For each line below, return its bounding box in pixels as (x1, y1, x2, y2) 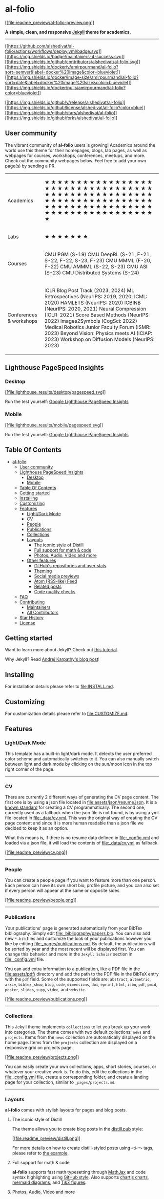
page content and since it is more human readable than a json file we (5, 820, 144, 826)
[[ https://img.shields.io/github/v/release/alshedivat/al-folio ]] (5, 99, 126, 105)
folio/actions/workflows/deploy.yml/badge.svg (5, 48, 99, 54)
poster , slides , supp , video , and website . (5, 986, 86, 992)
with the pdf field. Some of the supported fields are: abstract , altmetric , (5, 976, 151, 982)
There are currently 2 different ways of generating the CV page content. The (5, 794, 159, 800)
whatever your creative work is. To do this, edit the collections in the (5, 1068, 143, 1074)
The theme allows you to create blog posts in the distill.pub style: (12, 1126, 143, 1132)
